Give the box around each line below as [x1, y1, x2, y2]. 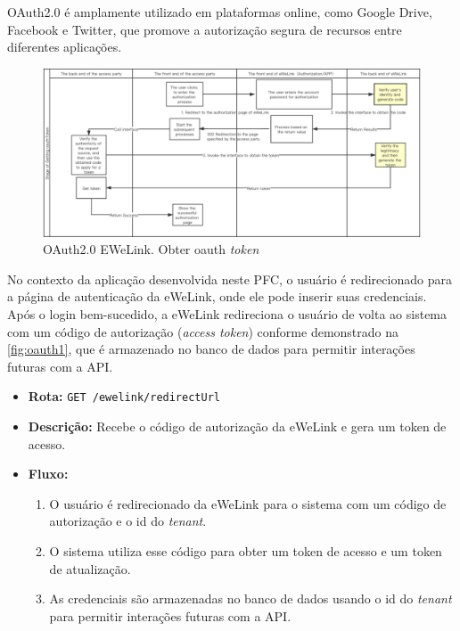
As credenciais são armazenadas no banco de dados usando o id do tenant [49, 589, 452, 608]
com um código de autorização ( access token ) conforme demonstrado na [7, 322, 399, 340]
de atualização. [49, 559, 131, 578]
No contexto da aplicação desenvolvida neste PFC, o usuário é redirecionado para [7, 269, 452, 288]
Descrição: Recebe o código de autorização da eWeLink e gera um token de [28, 417, 447, 435]
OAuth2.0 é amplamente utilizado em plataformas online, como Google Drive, [7, 3, 432, 20]
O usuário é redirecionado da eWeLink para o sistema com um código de [49, 494, 447, 512]
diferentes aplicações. [7, 37, 122, 56]
